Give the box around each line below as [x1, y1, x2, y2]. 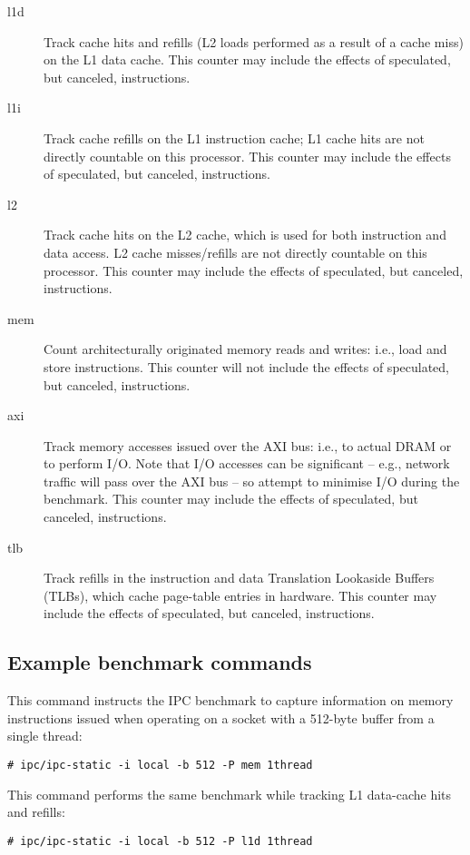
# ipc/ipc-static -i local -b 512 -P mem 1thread [7, 759, 313, 772]
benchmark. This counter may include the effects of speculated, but [44, 489, 418, 508]
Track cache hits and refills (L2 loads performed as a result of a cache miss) [44, 32, 464, 51]
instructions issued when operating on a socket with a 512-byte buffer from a [7, 708, 435, 727]
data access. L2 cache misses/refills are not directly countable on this [44, 242, 427, 261]
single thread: [7, 726, 83, 745]
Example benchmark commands [7, 648, 312, 676]
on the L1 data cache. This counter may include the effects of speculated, [44, 50, 451, 69]
